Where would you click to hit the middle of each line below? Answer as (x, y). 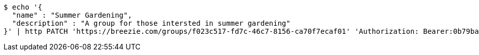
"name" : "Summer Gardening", (72, 15)
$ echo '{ (23, 7)
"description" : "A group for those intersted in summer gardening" (151, 23)
